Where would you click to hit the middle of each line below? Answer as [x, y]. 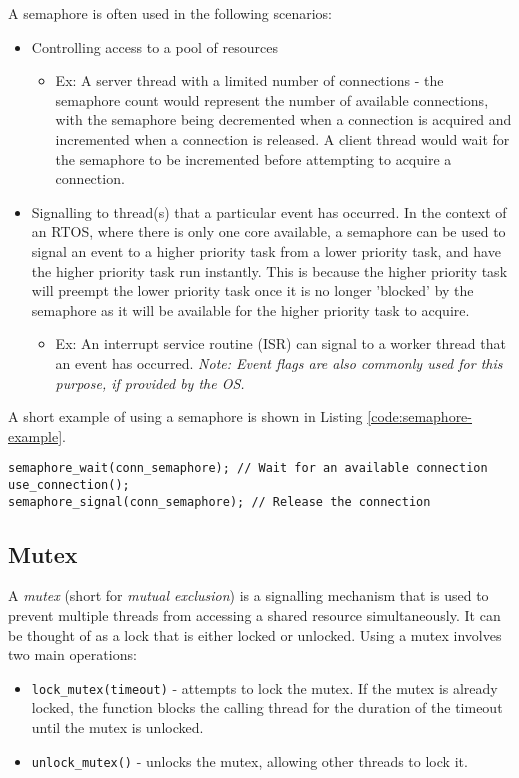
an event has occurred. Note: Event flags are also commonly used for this [279, 362]
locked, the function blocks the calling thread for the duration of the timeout [267, 707]
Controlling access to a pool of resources [154, 46]
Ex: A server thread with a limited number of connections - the [249, 80]
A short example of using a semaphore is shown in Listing [185, 416]
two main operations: [72, 654]
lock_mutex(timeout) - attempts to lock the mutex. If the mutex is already [264, 687]
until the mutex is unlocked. [117, 727]
